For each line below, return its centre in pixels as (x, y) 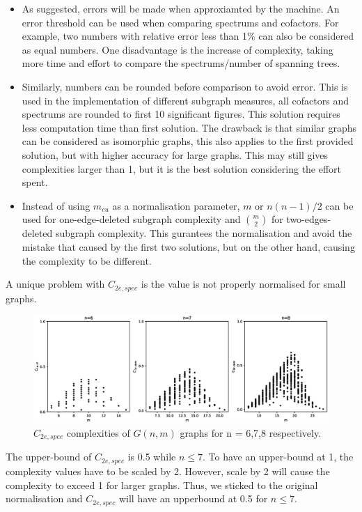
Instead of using (56, 205)
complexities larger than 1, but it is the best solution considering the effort (182, 168)
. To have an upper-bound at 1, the (278, 457)
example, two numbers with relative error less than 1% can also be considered (188, 36)
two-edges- (309, 219)
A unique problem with (55, 284)
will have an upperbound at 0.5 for (193, 498)
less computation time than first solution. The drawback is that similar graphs (189, 127)
